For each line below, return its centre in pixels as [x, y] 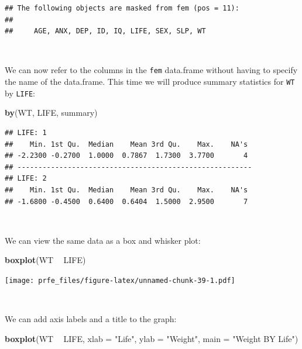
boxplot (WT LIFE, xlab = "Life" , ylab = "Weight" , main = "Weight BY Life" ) [152, 338]
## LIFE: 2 [26, 179]
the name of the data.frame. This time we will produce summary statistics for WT [150, 82]
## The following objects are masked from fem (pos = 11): [122, 8]
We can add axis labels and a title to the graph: [91, 319]
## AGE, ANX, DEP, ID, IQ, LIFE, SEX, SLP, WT [105, 31]
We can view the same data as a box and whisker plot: [103, 240]
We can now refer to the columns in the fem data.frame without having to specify [151, 70]
